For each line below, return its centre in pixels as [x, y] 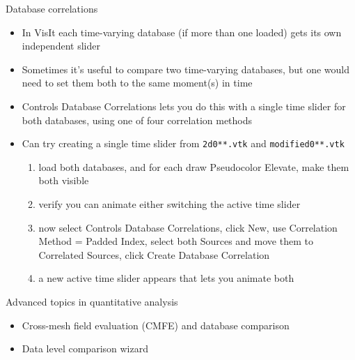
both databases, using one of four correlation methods [137, 120]
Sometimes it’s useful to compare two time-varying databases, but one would [186, 69]
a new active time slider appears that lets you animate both [166, 278]
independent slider [61, 46]
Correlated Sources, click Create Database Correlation [154, 254]
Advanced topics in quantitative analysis [92, 301]
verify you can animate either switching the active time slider [169, 204]
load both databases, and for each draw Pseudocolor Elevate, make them [194, 166]
